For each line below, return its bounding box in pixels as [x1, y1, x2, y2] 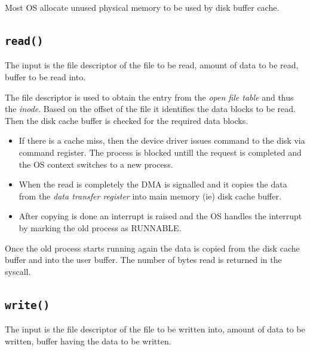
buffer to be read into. [5, 70, 86, 83]
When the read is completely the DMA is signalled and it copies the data [19, 178, 287, 190]
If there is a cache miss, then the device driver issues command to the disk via [19, 134, 305, 147]
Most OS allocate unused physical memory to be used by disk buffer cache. [5, 1, 280, 13]
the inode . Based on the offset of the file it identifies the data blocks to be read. [5, 102, 296, 115]
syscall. [5, 265, 31, 277]
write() [5, 298, 50, 311]
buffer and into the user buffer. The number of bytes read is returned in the [5, 253, 282, 266]
